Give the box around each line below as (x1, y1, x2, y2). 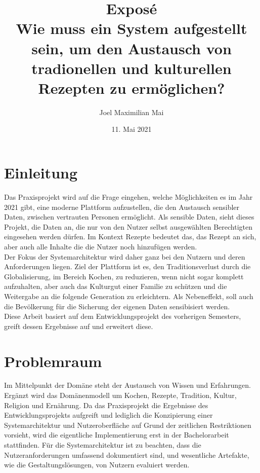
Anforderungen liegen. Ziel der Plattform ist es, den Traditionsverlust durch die (4, 261, 251, 272)
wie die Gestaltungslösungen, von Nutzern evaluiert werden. (4, 459, 190, 470)
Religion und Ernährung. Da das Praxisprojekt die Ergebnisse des (4, 399, 208, 410)
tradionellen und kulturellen (31, 57, 232, 78)
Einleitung (4, 162, 78, 183)
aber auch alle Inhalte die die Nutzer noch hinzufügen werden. (4, 241, 197, 251)
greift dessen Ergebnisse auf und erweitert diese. (4, 320, 153, 331)
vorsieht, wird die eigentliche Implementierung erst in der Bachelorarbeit (4, 429, 229, 440)
